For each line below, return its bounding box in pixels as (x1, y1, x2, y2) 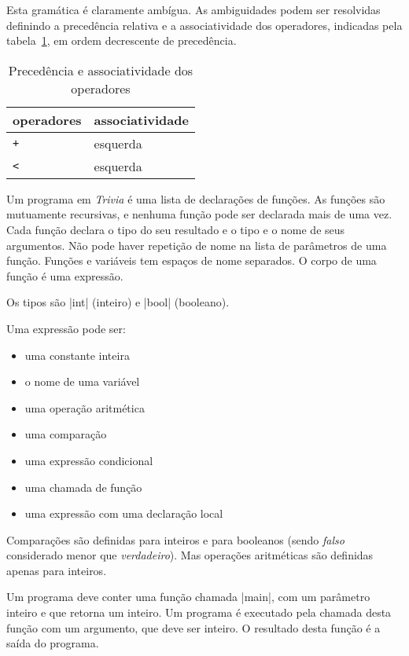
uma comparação (24, 426, 107, 442)
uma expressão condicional (24, 452, 153, 468)
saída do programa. (6, 635, 99, 651)
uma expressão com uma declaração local (24, 505, 223, 522)
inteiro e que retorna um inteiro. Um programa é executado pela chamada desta (6, 604, 392, 621)
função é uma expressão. (6, 267, 123, 284)
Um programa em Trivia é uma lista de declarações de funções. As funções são (6, 190, 385, 207)
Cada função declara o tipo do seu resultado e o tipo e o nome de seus (6, 221, 345, 237)
